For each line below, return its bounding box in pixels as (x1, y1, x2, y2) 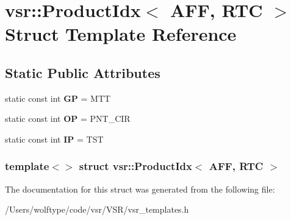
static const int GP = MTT (5, 91, 111, 104)
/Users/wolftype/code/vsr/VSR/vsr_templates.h (5, 203, 189, 216)
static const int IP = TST (5, 132, 104, 145)
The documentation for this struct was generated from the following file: (5, 182, 275, 195)
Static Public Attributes (5, 63, 160, 82)
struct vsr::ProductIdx (79, 158, 192, 174)
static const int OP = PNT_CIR (5, 112, 131, 125)
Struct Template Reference (5, 21, 237, 46)
